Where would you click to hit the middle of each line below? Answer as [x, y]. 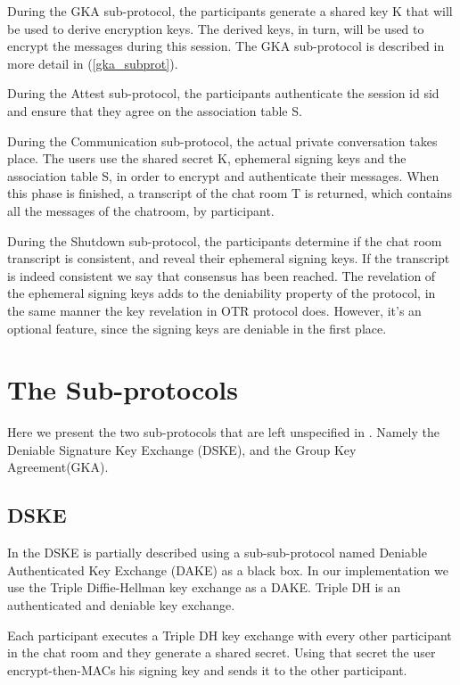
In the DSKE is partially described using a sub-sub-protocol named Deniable [217, 553]
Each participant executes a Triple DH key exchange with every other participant [230, 635]
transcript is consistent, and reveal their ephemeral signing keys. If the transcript [229, 258]
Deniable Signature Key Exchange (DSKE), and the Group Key [182, 449]
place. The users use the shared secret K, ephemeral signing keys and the [207, 158]
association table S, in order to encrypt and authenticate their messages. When [223, 175]
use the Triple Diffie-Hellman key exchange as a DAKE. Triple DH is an [204, 587]
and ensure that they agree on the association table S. [155, 110]
